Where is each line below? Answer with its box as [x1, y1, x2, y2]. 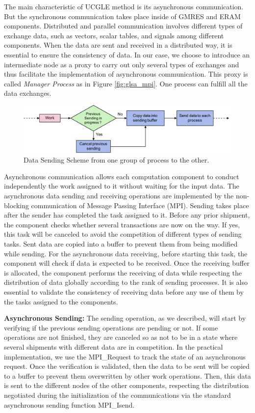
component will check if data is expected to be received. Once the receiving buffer [4, 258, 250, 268]
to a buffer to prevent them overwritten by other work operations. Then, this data [4, 370, 251, 381]
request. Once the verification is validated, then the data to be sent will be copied [4, 361, 250, 371]
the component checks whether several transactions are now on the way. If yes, [4, 219, 240, 229]
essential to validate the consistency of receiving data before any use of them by [4, 286, 244, 297]
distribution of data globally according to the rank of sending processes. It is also [4, 277, 248, 287]
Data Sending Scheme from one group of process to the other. [24, 155, 209, 165]
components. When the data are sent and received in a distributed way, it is [4, 40, 232, 50]
